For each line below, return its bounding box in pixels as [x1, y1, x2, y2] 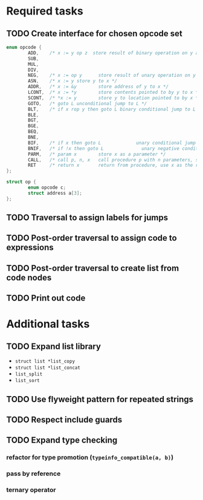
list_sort [14, 378, 40, 384]
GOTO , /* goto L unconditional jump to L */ [28, 100, 147, 106]
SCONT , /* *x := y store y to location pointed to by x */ [28, 95, 201, 101]
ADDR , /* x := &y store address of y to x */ [28, 83, 169, 90]
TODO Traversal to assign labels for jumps [6, 213, 169, 223]
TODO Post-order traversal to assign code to [6, 233, 177, 243]
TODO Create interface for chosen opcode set [6, 28, 182, 39]
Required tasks [6, 4, 83, 18]
